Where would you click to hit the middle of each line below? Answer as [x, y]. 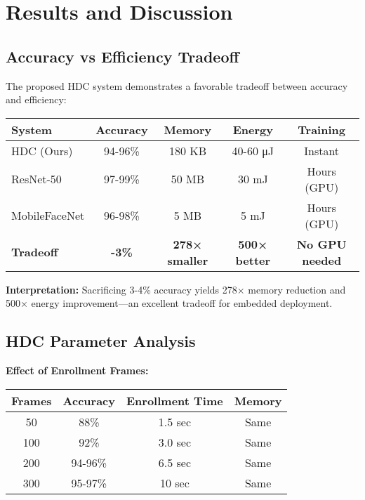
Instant [322, 150]
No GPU [321, 244]
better [253, 260]
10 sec [174, 482]
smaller [188, 260]
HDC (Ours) [42, 150]
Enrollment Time [175, 400]
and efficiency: [36, 99]
